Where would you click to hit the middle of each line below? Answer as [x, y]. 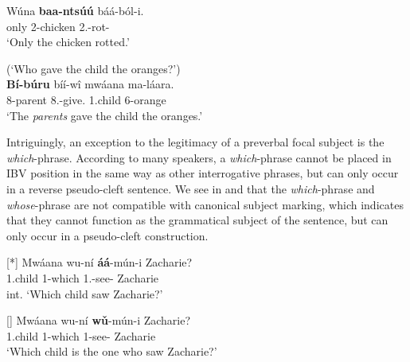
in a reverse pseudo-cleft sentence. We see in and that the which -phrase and [191, 188]
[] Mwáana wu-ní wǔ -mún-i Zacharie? [99, 320]
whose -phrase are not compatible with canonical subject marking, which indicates [205, 204]
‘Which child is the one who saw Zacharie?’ [112, 351]
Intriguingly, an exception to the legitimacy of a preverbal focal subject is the [195, 142]
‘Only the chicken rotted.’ [68, 42]
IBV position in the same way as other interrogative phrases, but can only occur [203, 173]
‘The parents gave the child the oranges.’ [105, 115]
